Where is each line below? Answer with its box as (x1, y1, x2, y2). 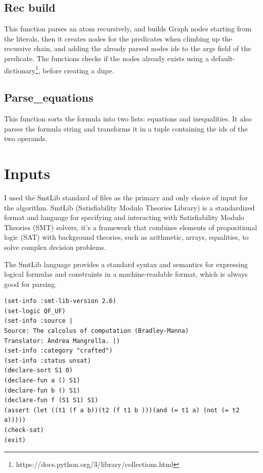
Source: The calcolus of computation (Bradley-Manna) (4, 327, 189, 335)
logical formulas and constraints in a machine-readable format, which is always (4, 269, 248, 279)
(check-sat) (4, 426, 44, 434)
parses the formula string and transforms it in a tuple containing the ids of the (4, 123, 248, 134)
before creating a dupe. (42, 65, 114, 75)
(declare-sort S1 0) (4, 367, 73, 374)
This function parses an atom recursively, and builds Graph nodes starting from (4, 23, 251, 34)
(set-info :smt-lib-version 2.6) (4, 297, 116, 305)
